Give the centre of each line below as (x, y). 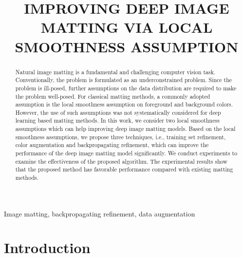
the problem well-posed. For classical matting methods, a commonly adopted (113, 96)
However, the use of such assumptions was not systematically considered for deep (118, 112)
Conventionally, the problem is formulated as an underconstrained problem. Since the (124, 80)
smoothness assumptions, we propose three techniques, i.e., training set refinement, (121, 137)
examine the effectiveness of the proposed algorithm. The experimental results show (121, 161)
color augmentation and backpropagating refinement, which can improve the (112, 145)
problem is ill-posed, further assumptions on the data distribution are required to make (126, 88)
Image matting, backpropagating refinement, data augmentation (100, 213)
